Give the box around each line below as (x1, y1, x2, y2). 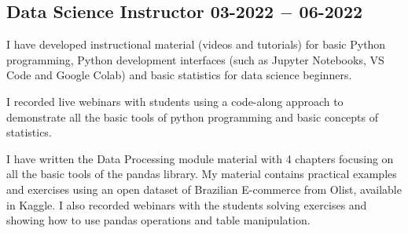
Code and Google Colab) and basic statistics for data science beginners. (6, 67, 352, 83)
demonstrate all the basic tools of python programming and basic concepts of (6, 108, 379, 125)
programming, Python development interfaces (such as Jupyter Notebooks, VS (6, 51, 384, 67)
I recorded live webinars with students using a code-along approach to (6, 93, 344, 109)
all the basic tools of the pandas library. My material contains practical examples (6, 166, 397, 182)
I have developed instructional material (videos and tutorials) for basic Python (6, 36, 386, 53)
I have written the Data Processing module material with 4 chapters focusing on (6, 150, 394, 166)
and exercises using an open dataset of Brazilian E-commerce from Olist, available (6, 180, 402, 197)
